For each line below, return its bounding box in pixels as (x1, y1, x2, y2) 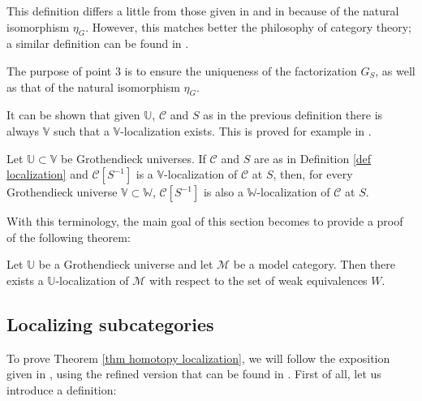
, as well (375, 62, 416, 79)
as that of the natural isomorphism (6, 78, 180, 95)
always (6, 122, 40, 139)
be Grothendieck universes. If (61, 149, 206, 166)
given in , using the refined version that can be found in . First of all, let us (6, 365, 381, 382)
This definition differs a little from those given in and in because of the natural (6, 2, 399, 19)
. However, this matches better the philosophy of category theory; (85, 18, 412, 35)
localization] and (6, 166, 88, 183)
